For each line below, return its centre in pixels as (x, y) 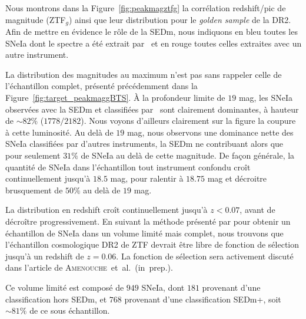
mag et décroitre (237, 178)
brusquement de (34, 190)
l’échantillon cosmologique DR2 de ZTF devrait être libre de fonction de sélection (152, 244)
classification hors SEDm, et (56, 299)
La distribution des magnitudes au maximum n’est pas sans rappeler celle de (144, 74)
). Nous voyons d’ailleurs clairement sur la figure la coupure (188, 121)
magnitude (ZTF (36, 19)
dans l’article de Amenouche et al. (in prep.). (89, 267)
